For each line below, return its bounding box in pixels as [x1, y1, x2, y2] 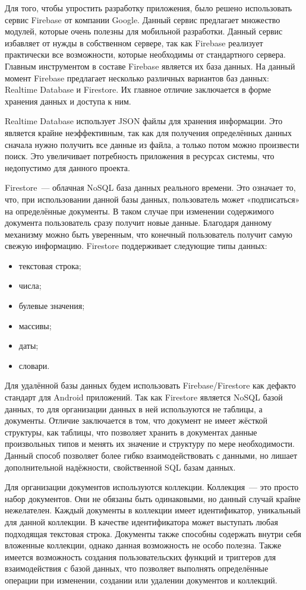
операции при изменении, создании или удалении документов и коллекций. [5, 573, 277, 586]
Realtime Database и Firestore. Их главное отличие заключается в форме [5, 83, 272, 96]
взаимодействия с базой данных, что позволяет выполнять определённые [5, 562, 269, 575]
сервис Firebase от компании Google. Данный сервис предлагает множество [5, 13, 280, 26]
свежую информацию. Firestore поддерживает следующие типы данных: [5, 239, 267, 252]
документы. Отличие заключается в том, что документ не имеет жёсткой [5, 414, 268, 427]
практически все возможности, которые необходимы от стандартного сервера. [5, 48, 286, 61]
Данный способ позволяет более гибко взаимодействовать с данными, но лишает [5, 449, 298, 461]
